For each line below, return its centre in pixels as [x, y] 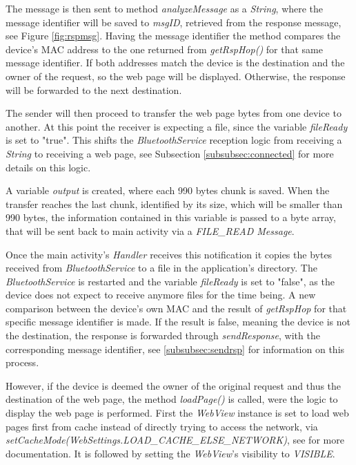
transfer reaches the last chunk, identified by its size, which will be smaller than [174, 203]
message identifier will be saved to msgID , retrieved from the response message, [174, 22]
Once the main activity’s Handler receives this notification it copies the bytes [169, 254]
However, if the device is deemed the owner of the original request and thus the [174, 385]
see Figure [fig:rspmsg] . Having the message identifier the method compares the [173, 36]
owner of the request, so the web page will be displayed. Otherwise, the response [176, 76]
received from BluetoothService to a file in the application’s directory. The [161, 268]
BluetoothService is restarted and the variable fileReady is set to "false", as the [170, 281]
